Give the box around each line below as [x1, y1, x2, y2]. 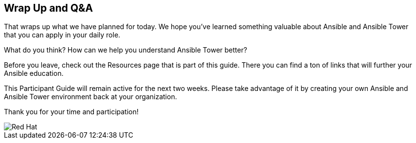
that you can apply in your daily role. [4, 31, 121, 39]
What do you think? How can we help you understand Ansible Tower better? [4, 46, 247, 54]
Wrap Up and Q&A [4, 2, 93, 14]
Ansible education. [4, 69, 64, 78]
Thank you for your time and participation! [4, 107, 139, 116]
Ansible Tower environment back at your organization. [4, 92, 177, 101]
